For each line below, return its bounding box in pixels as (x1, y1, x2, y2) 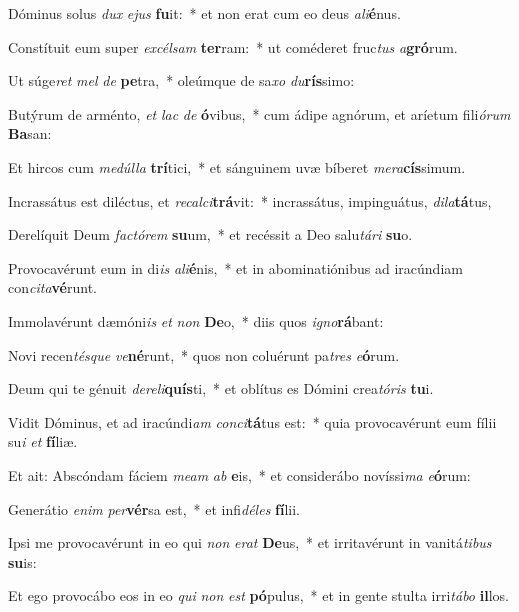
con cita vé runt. (8, 277, 97, 298)
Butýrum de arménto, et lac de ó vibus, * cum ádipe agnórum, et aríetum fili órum (8, 103, 511, 124)
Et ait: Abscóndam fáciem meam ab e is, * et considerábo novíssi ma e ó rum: (8, 464, 471, 485)
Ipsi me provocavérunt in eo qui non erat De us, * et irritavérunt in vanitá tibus (8, 532, 492, 553)
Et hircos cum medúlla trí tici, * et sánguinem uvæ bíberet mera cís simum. (8, 156, 466, 177)
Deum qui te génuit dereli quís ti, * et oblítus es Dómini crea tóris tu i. (8, 378, 434, 399)
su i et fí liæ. (8, 431, 78, 452)
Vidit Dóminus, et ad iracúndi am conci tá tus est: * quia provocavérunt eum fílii (8, 411, 497, 432)
